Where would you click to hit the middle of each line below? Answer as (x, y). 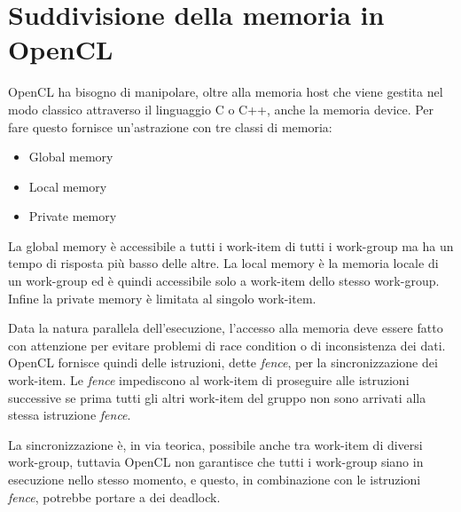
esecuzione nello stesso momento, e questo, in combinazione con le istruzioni (215, 479)
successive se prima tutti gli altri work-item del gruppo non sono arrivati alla (217, 397)
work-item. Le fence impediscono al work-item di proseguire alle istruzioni (209, 380)
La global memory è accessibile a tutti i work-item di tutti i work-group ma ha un (231, 245)
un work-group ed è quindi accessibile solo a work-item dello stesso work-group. (224, 281)
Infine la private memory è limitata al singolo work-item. (162, 298)
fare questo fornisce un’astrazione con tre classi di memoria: (170, 126)
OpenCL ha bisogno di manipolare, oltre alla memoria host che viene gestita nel (226, 92)
